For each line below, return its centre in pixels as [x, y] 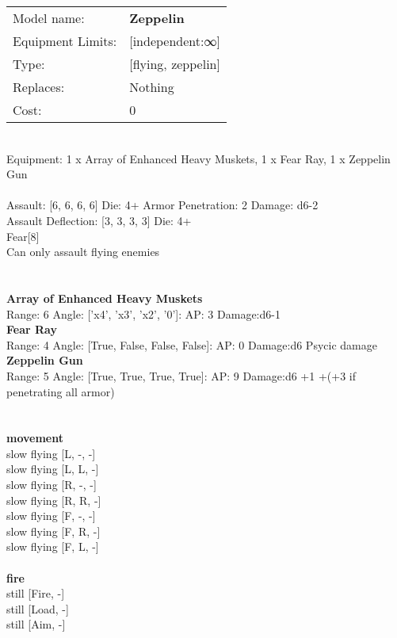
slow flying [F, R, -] [53, 531]
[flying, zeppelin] [175, 64]
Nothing [152, 87]
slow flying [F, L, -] [53, 546]
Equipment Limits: [65, 41]
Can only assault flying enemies [83, 252]
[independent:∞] [175, 41]
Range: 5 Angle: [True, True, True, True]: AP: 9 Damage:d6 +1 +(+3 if [181, 375]
